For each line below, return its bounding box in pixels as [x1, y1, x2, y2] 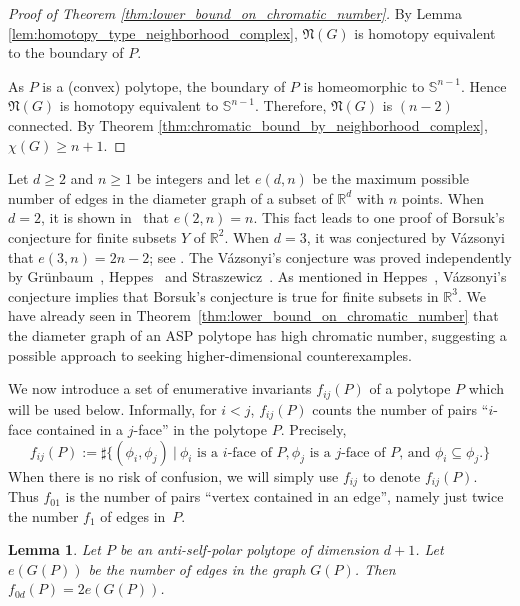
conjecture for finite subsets [8, 226, 177, 247]
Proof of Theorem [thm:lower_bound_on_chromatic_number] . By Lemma [8, 3, 462, 23]
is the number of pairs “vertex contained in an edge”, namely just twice [65, 486, 504, 507]
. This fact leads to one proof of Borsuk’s [253, 207, 505, 228]
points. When [401, 187, 484, 208]
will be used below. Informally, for [8, 398, 217, 419]
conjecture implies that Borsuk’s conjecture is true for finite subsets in [8, 285, 439, 306]
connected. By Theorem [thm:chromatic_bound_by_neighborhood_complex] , [8, 114, 488, 135]
